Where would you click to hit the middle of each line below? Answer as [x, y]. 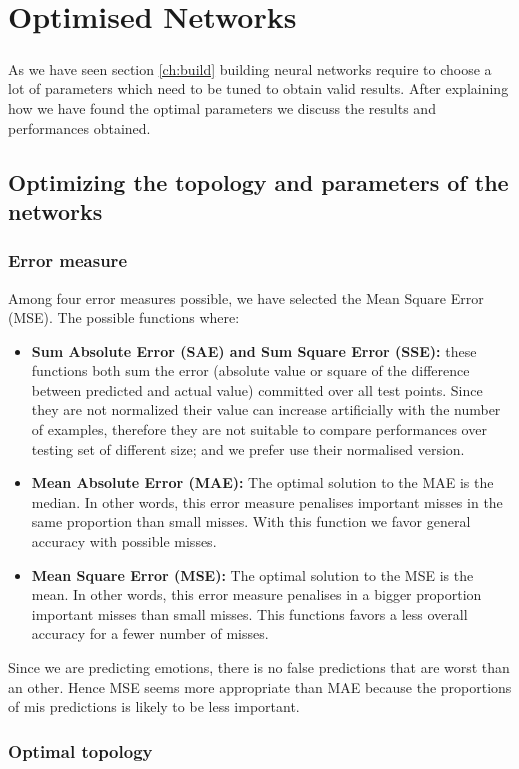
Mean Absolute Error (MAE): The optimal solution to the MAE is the [262, 482]
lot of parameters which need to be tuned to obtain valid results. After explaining [258, 88]
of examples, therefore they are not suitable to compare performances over [259, 429]
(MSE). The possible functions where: [124, 317]
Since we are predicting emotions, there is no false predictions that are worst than [259, 667]
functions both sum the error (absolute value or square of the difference [250, 370]
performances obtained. [79, 127]
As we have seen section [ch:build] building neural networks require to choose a [250, 68]
